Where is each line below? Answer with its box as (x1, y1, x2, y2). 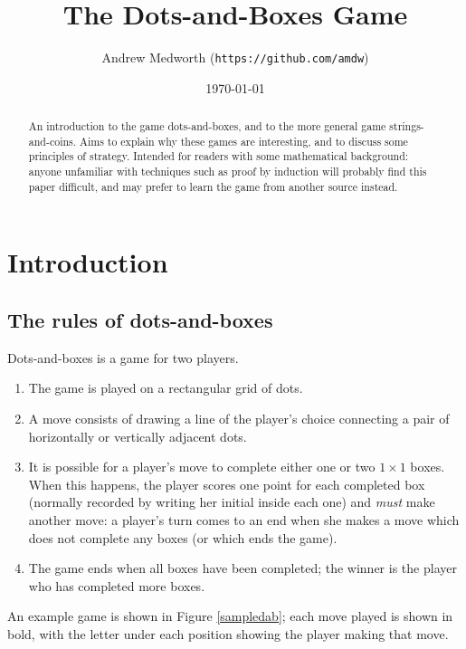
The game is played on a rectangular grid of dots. (28, 378, 303, 397)
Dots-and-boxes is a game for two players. (7, 348, 239, 367)
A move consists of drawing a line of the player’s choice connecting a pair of (28, 409, 450, 428)
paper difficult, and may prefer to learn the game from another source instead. (28, 178, 398, 194)
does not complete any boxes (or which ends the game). (28, 528, 338, 547)
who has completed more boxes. (28, 576, 205, 595)
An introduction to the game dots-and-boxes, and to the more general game (28, 119, 386, 134)
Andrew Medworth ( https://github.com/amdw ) (101, 48, 369, 67)
